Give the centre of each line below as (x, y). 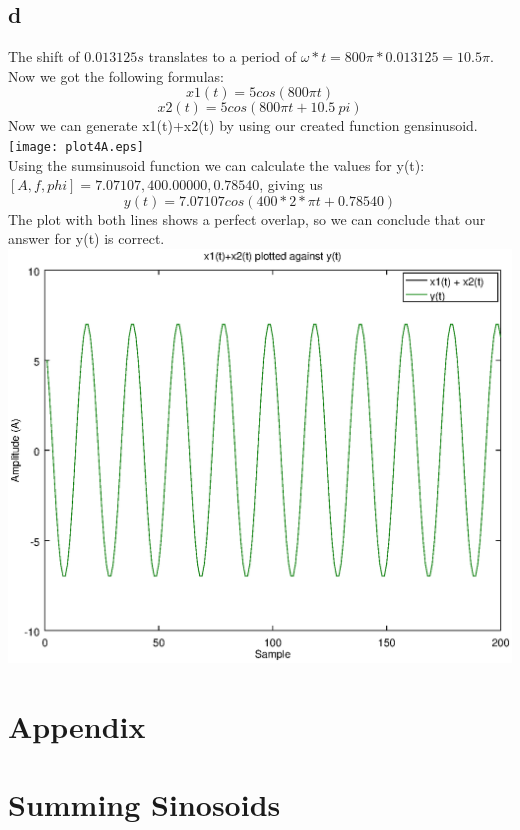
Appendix (77, 725)
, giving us (291, 184)
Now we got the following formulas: (116, 75)
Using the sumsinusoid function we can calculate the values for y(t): (216, 164)
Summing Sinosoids (144, 804)
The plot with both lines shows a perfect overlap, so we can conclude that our (247, 218)
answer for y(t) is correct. (86, 238)
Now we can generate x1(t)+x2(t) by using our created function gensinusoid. (243, 125)
